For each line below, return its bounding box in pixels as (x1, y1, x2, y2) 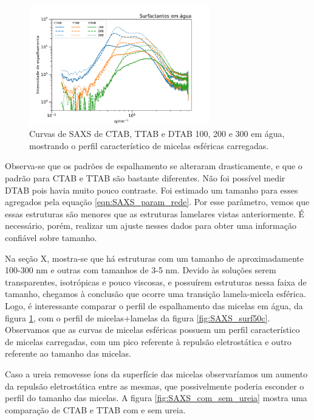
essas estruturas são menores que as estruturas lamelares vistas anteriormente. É (5, 207, 304, 220)
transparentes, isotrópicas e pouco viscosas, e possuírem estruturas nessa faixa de (5, 275, 307, 288)
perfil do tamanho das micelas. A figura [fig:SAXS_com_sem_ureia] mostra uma (5, 391, 307, 404)
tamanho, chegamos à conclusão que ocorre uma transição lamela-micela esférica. (5, 287, 306, 300)
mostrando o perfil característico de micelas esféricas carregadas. (29, 139, 269, 152)
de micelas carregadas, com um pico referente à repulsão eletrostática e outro (5, 335, 292, 348)
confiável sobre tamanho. (5, 231, 97, 243)
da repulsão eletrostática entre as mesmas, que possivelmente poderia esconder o (5, 379, 304, 392)
